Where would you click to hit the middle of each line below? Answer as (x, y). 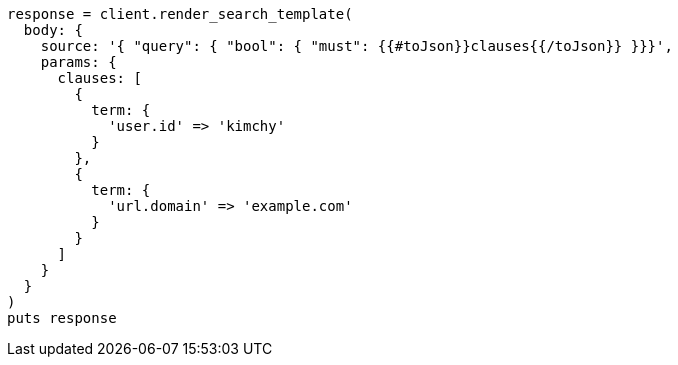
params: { (78, 62)
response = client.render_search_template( (180, 14)
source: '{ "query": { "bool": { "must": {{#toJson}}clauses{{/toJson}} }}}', (356, 46)
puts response (62, 318)
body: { (53, 30)
